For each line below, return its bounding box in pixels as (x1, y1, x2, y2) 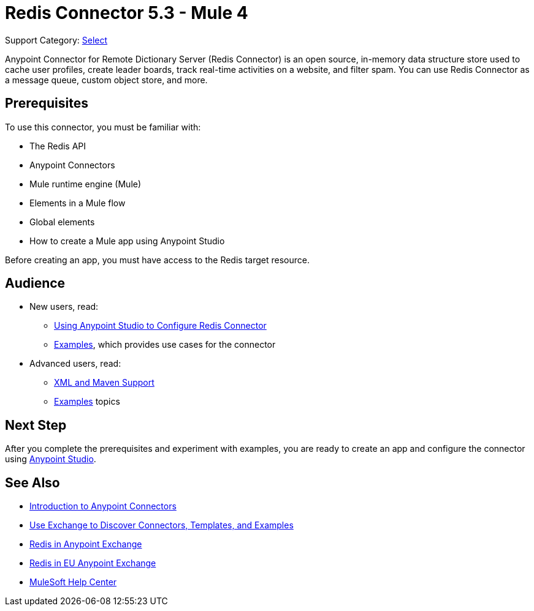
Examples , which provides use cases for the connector (54, 339, 276, 350)
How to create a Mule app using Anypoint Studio (29, 235, 225, 246)
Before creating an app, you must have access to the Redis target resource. (5, 254, 310, 265)
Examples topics (54, 396, 120, 407)
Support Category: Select (5, 34, 108, 45)
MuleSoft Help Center (29, 577, 117, 588)
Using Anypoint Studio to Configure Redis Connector (54, 320, 267, 331)
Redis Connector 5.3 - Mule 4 (5, 2, 248, 23)
